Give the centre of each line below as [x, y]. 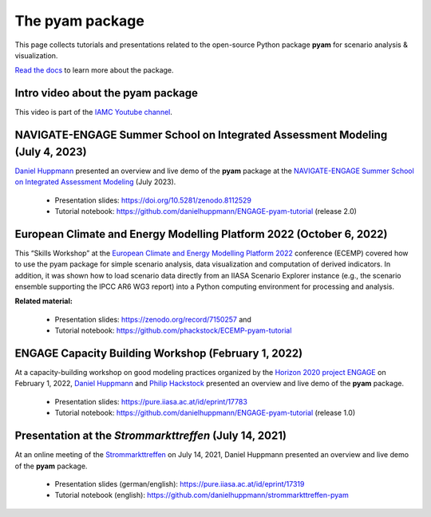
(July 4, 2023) [51, 152]
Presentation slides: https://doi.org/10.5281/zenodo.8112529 [153, 200]
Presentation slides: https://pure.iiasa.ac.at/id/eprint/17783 [151, 401]
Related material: [44, 301]
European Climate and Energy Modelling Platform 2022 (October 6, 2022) [201, 234]
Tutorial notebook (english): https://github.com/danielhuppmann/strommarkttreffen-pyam [202, 495]
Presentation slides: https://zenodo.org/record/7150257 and [153, 319]
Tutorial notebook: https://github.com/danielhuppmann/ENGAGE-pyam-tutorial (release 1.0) [205, 413]
